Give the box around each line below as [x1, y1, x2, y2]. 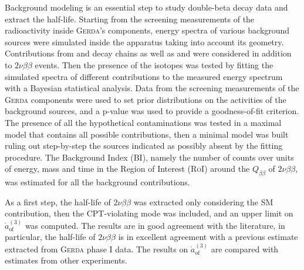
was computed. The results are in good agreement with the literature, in [25, 219, 285, 231]
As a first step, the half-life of [5, 195, 111, 208]
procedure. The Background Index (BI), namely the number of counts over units [5, 151, 294, 163]
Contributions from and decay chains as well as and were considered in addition [5, 47, 292, 59]
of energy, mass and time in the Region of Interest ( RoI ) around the [5, 162, 250, 175]
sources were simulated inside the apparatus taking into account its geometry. [5, 35, 284, 48]
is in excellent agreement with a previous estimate [118, 231, 298, 243]
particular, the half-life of [5, 231, 96, 243]
